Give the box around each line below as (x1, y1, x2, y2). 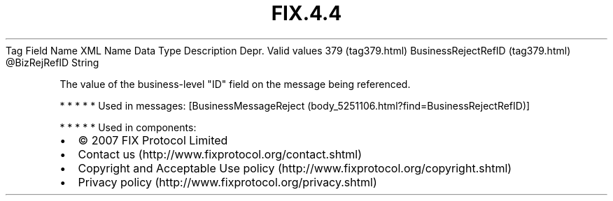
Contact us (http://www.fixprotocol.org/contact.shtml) (78, 147, 362, 161)
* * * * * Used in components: (59, 121, 197, 133)
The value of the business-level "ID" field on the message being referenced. (59, 77, 411, 90)
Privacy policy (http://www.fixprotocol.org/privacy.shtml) (78, 174, 377, 189)
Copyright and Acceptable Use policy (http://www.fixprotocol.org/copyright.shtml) (78, 161, 512, 175)
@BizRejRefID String (6, 56, 99, 68)
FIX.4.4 (271, 1, 342, 25)
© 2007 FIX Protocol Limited (78, 133, 228, 147)
